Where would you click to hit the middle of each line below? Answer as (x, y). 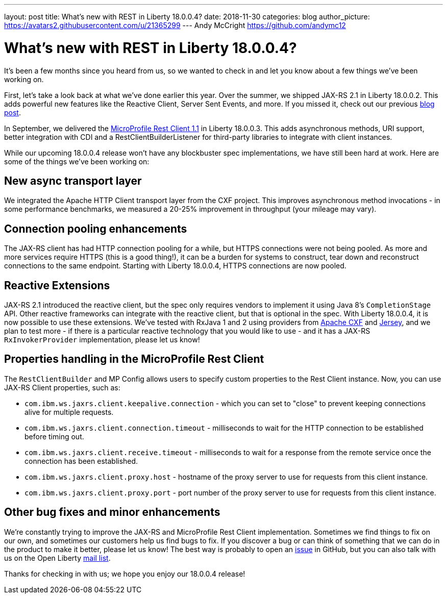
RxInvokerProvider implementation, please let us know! (102, 340)
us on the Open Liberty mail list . (57, 558)
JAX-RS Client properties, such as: (62, 387)
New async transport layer (73, 181)
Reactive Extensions (57, 285)
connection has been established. (81, 461)
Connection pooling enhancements (96, 229)
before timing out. (54, 436)
